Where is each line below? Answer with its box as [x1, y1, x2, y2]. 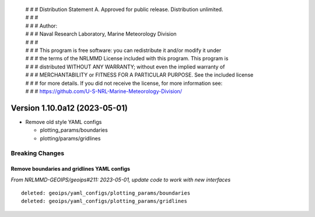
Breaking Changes [10, 149, 65, 157]
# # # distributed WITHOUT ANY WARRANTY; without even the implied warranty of [25, 63, 225, 70]
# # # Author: [25, 22, 58, 29]
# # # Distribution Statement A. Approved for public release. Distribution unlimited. [25, 6, 223, 13]
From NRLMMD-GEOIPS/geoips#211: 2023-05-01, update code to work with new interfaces [10, 176, 231, 183]
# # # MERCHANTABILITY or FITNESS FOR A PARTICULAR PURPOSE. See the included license [25, 71, 254, 78]
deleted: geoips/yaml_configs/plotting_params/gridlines [21, 198, 188, 205]
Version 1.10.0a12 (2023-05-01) [10, 103, 128, 113]
